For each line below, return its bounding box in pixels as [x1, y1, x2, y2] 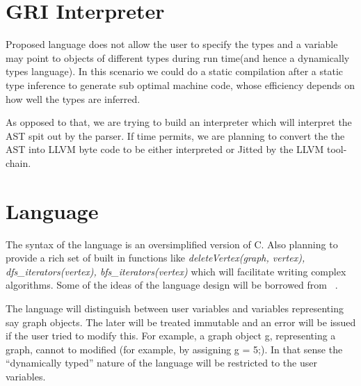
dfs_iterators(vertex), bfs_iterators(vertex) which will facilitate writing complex [6, 264, 346, 278]
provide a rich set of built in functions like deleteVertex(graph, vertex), [6, 250, 305, 265]
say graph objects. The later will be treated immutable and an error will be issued [6, 314, 356, 329]
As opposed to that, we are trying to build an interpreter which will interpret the [6, 115, 352, 129]
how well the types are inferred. [6, 91, 141, 106]
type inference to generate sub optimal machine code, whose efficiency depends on [6, 77, 355, 92]
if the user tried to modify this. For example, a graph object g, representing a [6, 328, 336, 343]
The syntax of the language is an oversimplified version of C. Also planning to [6, 236, 338, 251]
